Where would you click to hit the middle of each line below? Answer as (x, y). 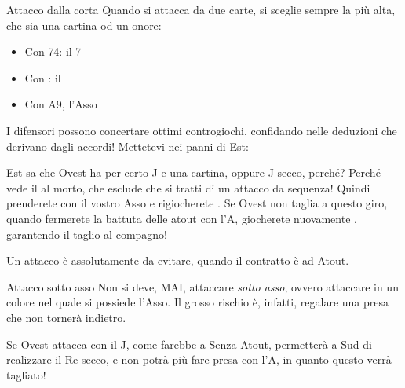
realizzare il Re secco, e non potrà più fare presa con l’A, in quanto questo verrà (199, 359)
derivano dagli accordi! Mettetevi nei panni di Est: (128, 146)
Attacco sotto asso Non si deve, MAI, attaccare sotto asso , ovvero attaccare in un (202, 286)
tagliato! (26, 374)
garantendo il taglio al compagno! (87, 234)
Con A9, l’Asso (61, 104)
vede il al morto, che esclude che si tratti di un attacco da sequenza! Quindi (188, 187)
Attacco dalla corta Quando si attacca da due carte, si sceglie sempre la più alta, (201, 9)
